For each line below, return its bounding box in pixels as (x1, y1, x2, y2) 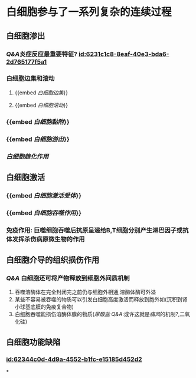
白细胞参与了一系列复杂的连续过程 (6, 5, 172, 19)
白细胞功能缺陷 (6, 337, 61, 347)
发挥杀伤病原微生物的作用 (12, 235, 85, 243)
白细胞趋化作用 (6, 152, 49, 160)
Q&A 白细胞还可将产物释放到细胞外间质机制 (6, 274, 130, 282)
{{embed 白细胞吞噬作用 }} (6, 209, 82, 217)
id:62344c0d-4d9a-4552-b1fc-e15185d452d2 (6, 355, 142, 363)
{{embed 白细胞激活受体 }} (6, 191, 82, 199)
